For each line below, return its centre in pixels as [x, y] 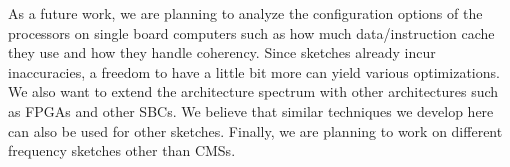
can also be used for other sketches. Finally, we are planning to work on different [255, 130]
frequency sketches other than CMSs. [122, 150]
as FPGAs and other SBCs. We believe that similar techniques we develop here [251, 110]
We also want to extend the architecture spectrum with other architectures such [253, 91]
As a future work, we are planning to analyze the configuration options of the [245, 13]
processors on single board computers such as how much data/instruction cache [251, 32]
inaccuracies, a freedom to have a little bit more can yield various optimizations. [254, 71]
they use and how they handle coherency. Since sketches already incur [222, 52]
